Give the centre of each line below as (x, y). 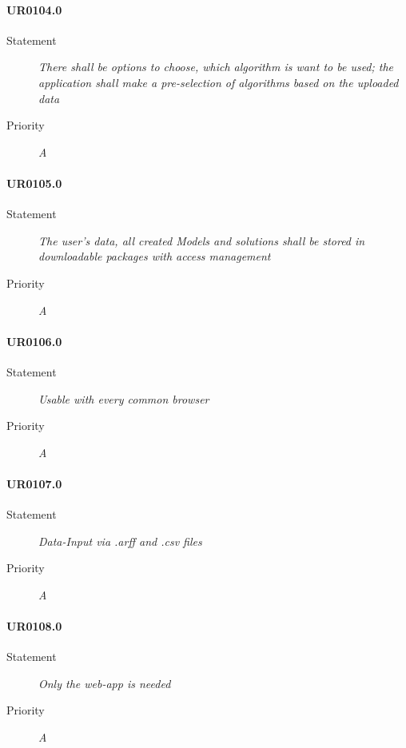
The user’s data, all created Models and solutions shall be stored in (202, 240)
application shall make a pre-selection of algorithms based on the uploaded (219, 82)
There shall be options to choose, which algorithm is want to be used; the (216, 67)
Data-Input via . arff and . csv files (120, 541)
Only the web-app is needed (105, 683)
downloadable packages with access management (155, 256)
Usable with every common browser (124, 398)
